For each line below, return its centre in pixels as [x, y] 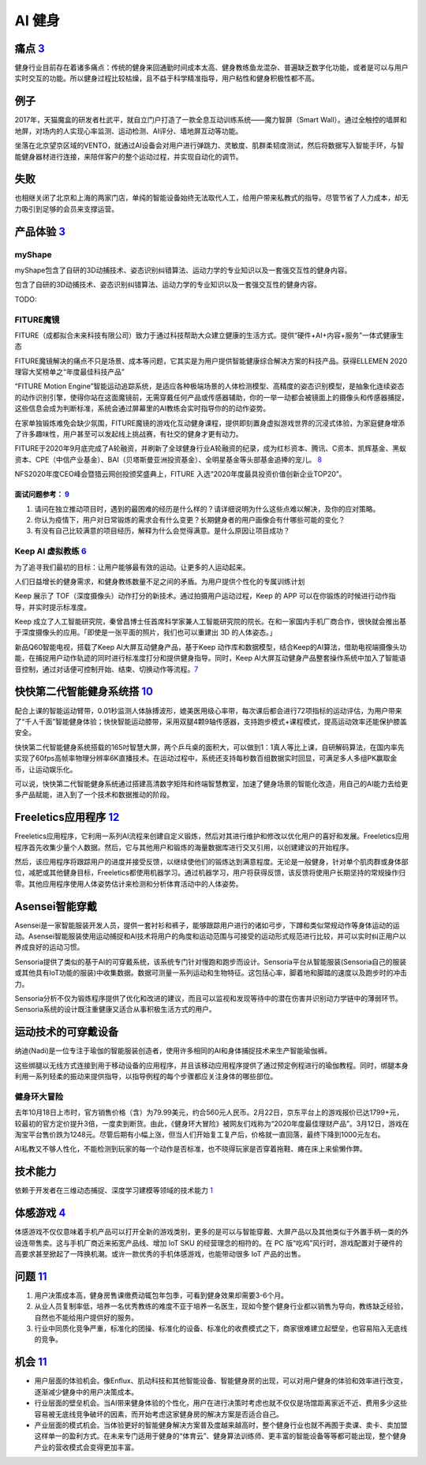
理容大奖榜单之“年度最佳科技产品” [70, 372]
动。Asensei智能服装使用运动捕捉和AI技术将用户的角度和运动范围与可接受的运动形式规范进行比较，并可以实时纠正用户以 [210, 936]
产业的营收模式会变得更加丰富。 [86, 1447]
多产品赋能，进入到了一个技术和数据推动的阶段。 [94, 795]
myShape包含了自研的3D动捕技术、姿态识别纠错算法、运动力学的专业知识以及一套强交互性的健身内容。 [183, 270]
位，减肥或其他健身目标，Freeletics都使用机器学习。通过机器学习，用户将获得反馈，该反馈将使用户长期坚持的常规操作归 [210, 873]
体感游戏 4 [40, 1213]
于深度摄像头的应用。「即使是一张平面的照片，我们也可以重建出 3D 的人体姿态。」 [146, 632]
